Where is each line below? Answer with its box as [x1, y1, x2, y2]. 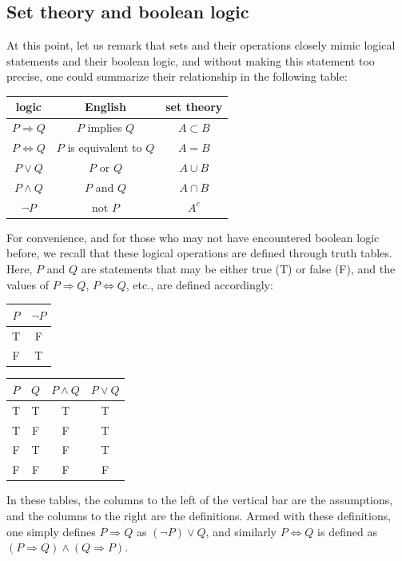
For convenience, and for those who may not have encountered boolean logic [6, 229, 380, 245]
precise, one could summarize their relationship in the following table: [6, 68, 348, 85]
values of [6, 276, 49, 292]
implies [87, 119, 122, 136]
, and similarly [205, 523, 277, 539]
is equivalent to [67, 139, 142, 156]
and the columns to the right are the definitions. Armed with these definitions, [6, 507, 392, 524]
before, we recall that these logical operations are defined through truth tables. [6, 245, 392, 261]
